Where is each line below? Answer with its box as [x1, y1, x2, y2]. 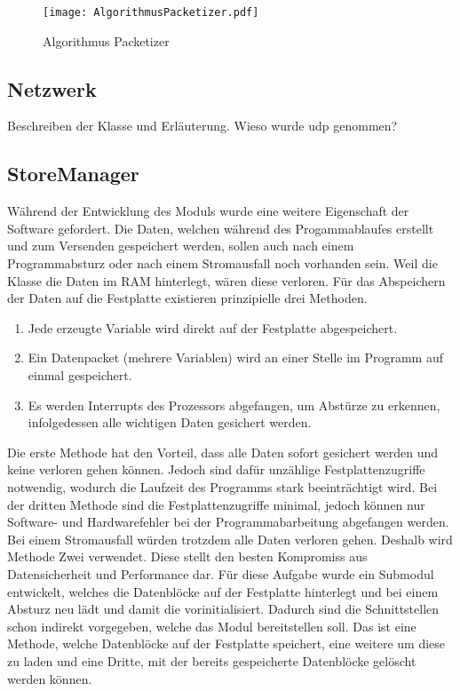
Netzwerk [7, 75, 97, 102]
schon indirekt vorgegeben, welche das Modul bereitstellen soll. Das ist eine [7, 616, 416, 635]
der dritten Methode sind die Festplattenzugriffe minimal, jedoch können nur [7, 495, 425, 513]
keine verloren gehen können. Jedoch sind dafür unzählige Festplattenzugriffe [7, 460, 425, 479]
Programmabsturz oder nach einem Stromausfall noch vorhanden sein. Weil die [7, 254, 438, 273]
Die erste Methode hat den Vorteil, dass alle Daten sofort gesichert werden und [7, 442, 439, 461]
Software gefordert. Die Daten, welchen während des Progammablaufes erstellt [7, 218, 434, 237]
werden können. [7, 669, 92, 687]
